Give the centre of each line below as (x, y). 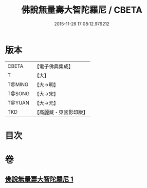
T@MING (18, 84)
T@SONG (19, 93)
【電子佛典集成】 (54, 66)
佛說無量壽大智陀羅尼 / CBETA (82, 10)
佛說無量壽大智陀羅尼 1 (39, 179)
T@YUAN (18, 103)
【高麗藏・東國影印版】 (61, 112)
